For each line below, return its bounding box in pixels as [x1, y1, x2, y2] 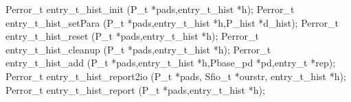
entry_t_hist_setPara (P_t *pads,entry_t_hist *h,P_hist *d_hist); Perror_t [5, 15, 339, 29]
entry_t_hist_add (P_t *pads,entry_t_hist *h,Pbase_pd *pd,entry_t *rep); [5, 55, 336, 70]
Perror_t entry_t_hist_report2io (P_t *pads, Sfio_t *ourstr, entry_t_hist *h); [5, 68, 346, 83]
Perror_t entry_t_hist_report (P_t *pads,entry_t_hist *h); [5, 82, 265, 97]
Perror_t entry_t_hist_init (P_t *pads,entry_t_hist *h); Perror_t [5, 2, 295, 16]
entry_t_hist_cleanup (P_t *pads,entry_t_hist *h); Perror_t [5, 42, 271, 56]
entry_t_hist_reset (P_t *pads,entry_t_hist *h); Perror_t [5, 29, 259, 43]
